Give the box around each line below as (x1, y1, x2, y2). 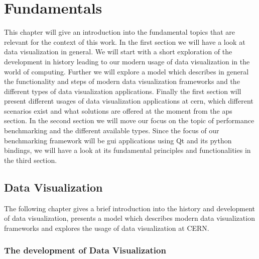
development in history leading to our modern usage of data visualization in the (4, 56, 250, 66)
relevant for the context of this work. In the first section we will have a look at (4, 36, 245, 47)
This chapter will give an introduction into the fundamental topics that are (4, 27, 235, 37)
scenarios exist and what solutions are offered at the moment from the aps (4, 105, 232, 116)
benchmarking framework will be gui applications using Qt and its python (4, 135, 232, 145)
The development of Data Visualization (4, 244, 166, 256)
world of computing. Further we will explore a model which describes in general (4, 66, 249, 76)
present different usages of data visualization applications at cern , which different (4, 96, 253, 106)
